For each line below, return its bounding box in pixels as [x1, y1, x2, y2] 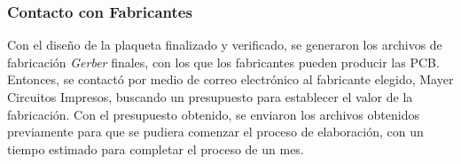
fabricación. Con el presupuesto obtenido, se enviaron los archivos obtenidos [7, 105, 419, 123]
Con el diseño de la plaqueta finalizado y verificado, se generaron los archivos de [7, 35, 442, 54]
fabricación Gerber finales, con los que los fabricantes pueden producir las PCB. [7, 52, 440, 71]
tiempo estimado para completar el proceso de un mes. [7, 139, 304, 158]
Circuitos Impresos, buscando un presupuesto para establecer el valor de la [7, 88, 413, 105]
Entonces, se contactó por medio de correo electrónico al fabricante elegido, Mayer [7, 70, 454, 89]
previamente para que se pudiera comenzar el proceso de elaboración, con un [7, 122, 424, 141]
